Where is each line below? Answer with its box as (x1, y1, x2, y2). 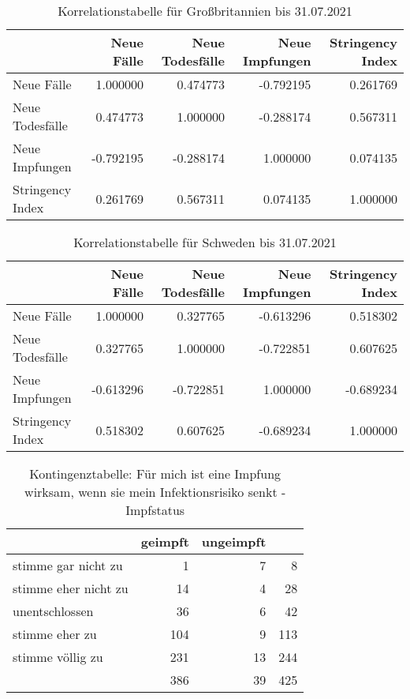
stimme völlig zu (13, 648, 103, 666)
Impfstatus (125, 501, 185, 519)
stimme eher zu (13, 625, 97, 643)
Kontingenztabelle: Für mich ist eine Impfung (29, 464, 281, 483)
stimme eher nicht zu (13, 579, 129, 597)
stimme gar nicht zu (13, 556, 123, 574)
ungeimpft (201, 532, 266, 551)
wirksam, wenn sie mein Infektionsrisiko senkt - (24, 483, 286, 501)
